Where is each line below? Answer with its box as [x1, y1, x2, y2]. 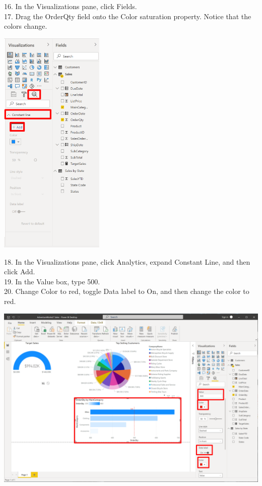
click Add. [4, 266, 35, 277]
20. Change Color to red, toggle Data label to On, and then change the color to [4, 286, 249, 296]
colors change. [4, 21, 47, 31]
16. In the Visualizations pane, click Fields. [4, 1, 137, 11]
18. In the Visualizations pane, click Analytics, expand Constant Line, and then [4, 256, 250, 267]
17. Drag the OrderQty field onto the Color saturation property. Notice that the [4, 11, 251, 21]
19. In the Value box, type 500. [4, 276, 100, 286]
